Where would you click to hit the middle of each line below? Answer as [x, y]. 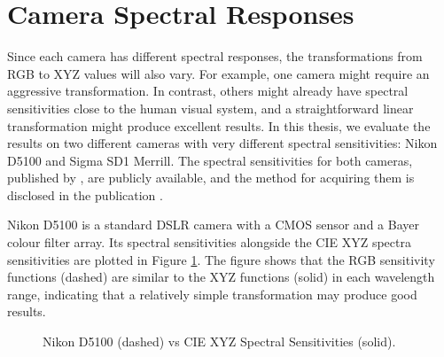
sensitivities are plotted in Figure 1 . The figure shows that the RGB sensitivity [221, 259]
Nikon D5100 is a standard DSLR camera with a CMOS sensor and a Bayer [213, 225]
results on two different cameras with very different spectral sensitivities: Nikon [222, 143]
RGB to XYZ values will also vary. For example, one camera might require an [218, 73]
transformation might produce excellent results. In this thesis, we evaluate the [219, 125]
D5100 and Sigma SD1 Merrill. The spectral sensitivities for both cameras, [210, 160]
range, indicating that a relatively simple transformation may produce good [212, 294]
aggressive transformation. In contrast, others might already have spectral [208, 91]
